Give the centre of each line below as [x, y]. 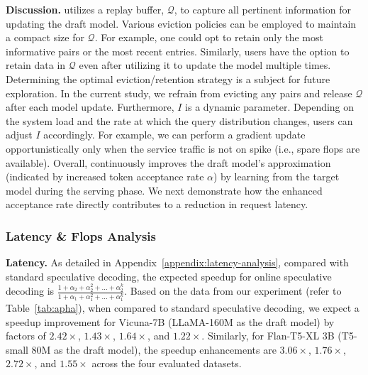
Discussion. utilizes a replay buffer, [85, 9]
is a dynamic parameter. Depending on [270, 107]
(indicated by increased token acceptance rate [105, 176]
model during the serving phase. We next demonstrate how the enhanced [164, 190]
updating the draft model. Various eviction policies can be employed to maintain [181, 23]
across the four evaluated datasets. [167, 363]
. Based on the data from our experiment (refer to [233, 291]
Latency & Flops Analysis [81, 235]
